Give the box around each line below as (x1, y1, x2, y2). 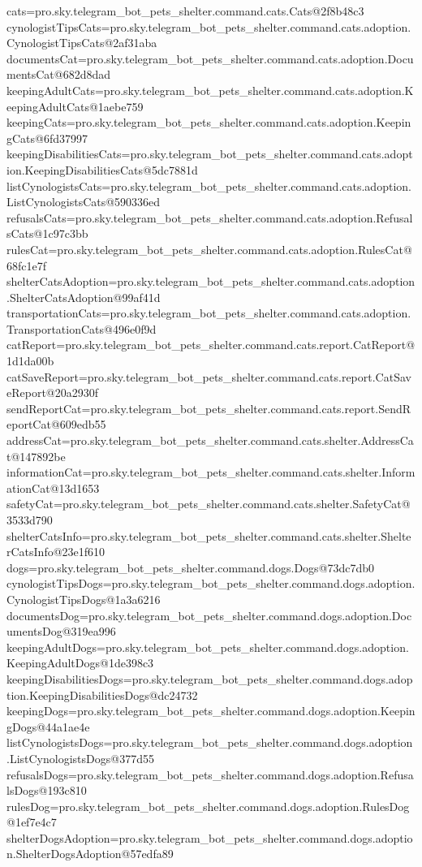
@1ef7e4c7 (6, 813, 57, 830)
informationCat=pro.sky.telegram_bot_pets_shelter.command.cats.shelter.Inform (6, 464, 416, 481)
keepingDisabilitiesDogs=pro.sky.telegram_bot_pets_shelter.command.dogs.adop (6, 670, 413, 687)
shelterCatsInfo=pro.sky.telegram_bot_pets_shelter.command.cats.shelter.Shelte (6, 527, 411, 544)
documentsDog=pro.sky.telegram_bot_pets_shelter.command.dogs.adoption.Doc (6, 606, 412, 623)
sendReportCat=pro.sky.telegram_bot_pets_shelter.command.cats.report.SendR (6, 399, 411, 416)
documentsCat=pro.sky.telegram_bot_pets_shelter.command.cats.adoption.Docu (6, 50, 414, 67)
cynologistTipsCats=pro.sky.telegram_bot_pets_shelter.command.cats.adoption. (6, 18, 411, 35)
